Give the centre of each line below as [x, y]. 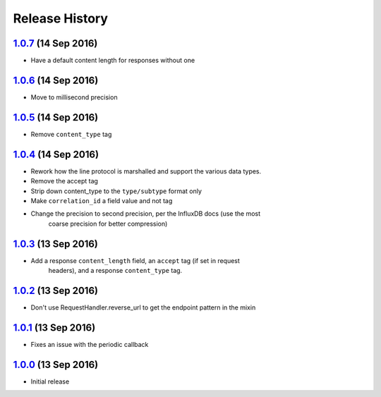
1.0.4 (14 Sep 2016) [56, 154]
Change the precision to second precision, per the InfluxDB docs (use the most [146, 214]
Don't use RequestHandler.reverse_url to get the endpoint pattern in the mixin [143, 307]
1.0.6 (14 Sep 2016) [56, 80]
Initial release [50, 381]
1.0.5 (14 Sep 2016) [56, 117]
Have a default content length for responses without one [113, 61]
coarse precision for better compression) [108, 224]
